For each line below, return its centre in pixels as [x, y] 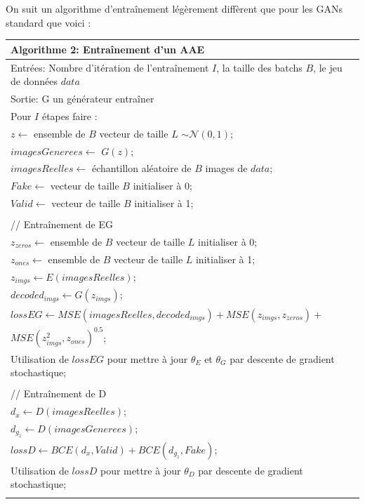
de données [34, 81]
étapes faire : [69, 115]
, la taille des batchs [259, 67]
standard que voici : [48, 22]
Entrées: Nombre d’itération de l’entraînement [110, 67]
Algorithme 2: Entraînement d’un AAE [108, 49]
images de [226, 168]
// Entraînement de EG [62, 224]
